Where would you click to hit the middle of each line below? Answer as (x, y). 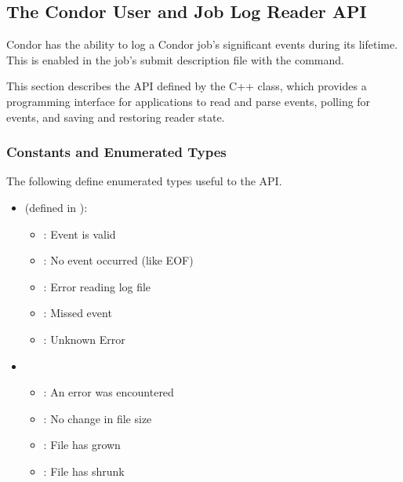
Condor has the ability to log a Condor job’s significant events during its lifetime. (202, 44)
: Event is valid (80, 234)
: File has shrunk (84, 471)
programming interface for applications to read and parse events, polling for (189, 101)
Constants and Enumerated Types (116, 152)
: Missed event (78, 313)
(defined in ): (56, 207)
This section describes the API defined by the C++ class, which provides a (187, 86)
